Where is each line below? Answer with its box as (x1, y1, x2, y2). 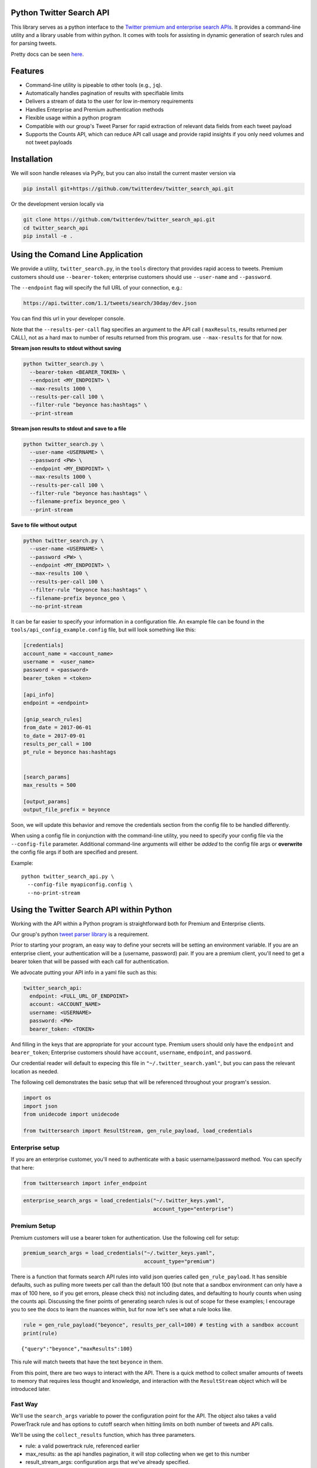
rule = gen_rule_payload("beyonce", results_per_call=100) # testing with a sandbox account (23, 1322, 299, 1328)
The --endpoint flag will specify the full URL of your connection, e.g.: (11, 284, 183, 291)
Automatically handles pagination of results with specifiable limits (25, 89, 184, 96)
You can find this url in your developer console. (11, 315, 126, 322)
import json (23, 1103, 58, 1109)
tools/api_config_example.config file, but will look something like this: (11, 626, 196, 634)
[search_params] (23, 773, 70, 780)
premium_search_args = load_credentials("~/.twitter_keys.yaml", (23, 1250, 215, 1257)
